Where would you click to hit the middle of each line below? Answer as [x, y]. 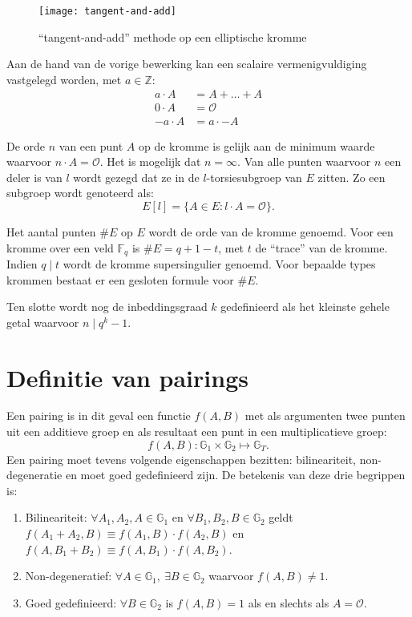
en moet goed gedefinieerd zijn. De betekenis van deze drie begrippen [235, 475]
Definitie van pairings [127, 377]
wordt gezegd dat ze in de [136, 177]
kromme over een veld [60, 247]
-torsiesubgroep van [254, 177]
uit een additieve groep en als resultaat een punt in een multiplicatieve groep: [197, 431]
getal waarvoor [43, 322]
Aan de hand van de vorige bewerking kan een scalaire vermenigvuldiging [187, 64]
